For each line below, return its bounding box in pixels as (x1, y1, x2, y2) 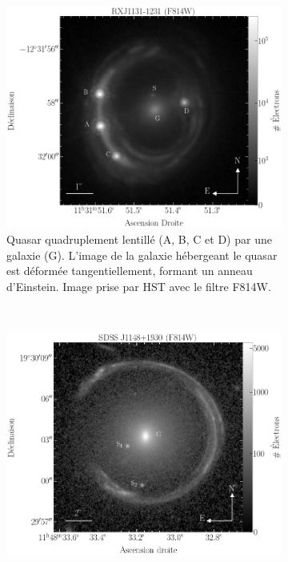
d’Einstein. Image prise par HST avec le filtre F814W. (6, 277, 271, 294)
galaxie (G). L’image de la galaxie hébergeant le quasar (6, 246, 278, 263)
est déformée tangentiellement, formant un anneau (6, 262, 253, 279)
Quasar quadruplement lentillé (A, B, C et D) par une (6, 231, 272, 248)
